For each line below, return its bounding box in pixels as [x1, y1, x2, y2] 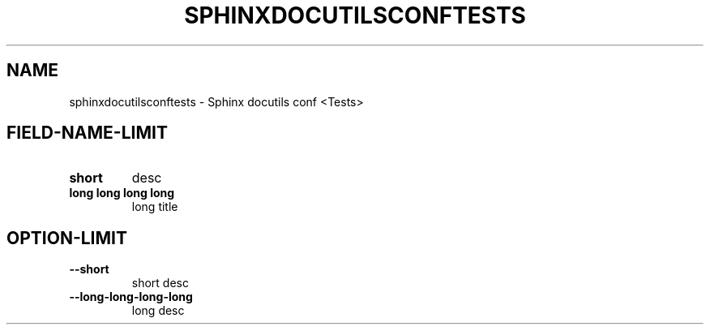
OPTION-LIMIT [6, 227, 127, 248]
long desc [131, 303, 185, 318]
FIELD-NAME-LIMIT [6, 123, 168, 144]
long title [131, 200, 178, 214]
